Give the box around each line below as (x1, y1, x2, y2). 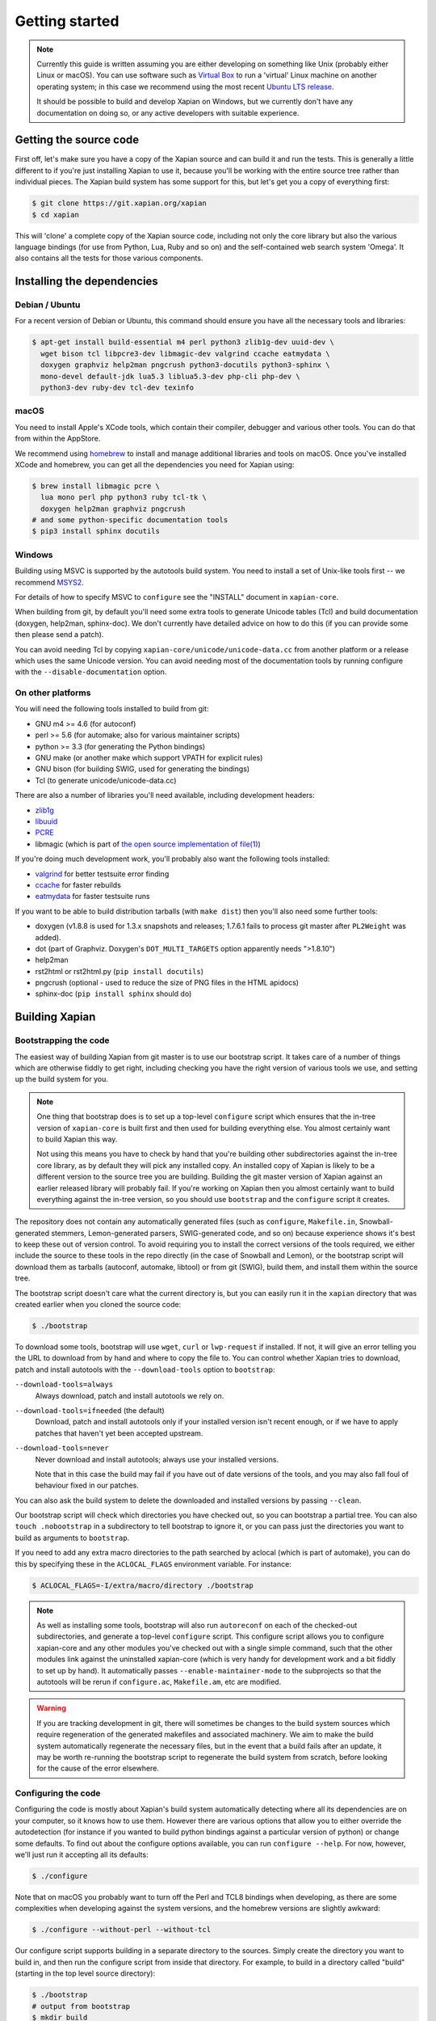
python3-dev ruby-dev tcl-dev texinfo (40, 383, 194, 392)
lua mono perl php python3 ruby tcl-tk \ (40, 493, 208, 502)
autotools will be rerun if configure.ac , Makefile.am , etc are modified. (36, 1677, 282, 1686)
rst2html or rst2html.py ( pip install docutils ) (35, 966, 204, 976)
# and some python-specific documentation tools (31, 516, 228, 525)
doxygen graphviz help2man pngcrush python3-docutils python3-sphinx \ (40, 361, 330, 369)
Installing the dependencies (15, 275, 159, 289)
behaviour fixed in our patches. (35, 1480, 139, 1491)
